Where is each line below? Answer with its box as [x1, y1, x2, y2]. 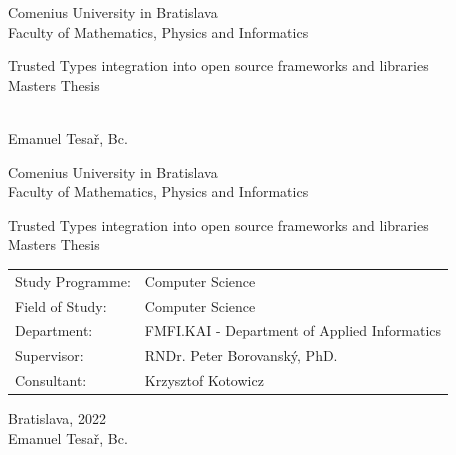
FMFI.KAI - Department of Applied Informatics [144, 320, 442, 341]
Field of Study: [15, 295, 107, 316]
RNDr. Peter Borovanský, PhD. [144, 345, 338, 366]
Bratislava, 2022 [8, 408, 106, 429]
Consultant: [15, 370, 87, 391]
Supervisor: [15, 345, 84, 366]
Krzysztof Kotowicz [144, 370, 264, 391]
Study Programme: [15, 270, 131, 291]
